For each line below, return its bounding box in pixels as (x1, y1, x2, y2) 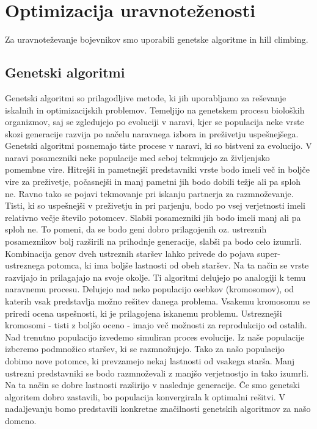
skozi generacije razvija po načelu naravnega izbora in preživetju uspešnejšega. (5, 127, 299, 140)
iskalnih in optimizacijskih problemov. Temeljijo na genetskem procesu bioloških (5, 103, 305, 116)
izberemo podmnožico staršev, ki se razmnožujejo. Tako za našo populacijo (5, 342, 285, 355)
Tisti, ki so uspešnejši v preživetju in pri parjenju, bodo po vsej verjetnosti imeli (5, 199, 305, 212)
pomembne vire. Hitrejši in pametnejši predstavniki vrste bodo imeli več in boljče (5, 163, 310, 176)
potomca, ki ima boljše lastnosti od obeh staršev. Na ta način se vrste (47, 259, 309, 272)
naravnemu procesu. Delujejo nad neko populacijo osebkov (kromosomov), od (5, 283, 294, 295)
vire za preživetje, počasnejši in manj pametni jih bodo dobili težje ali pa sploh (5, 175, 301, 188)
